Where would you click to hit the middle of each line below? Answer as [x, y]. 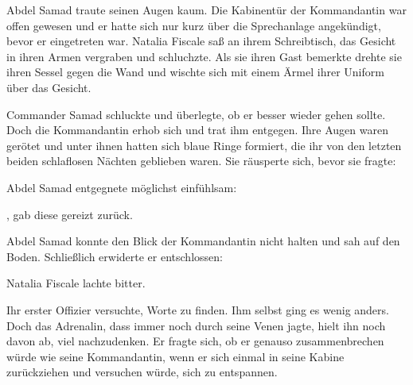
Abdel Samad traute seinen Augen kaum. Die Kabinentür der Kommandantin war [206, 10]
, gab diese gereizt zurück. [70, 214]
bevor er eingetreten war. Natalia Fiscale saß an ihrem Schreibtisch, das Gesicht [201, 41]
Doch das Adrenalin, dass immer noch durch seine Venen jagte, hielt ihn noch [196, 325]
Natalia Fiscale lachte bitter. [76, 283]
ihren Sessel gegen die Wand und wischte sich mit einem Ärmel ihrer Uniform [195, 72]
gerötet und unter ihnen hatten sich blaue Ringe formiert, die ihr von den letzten [204, 145]
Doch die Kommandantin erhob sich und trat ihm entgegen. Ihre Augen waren [197, 130]
